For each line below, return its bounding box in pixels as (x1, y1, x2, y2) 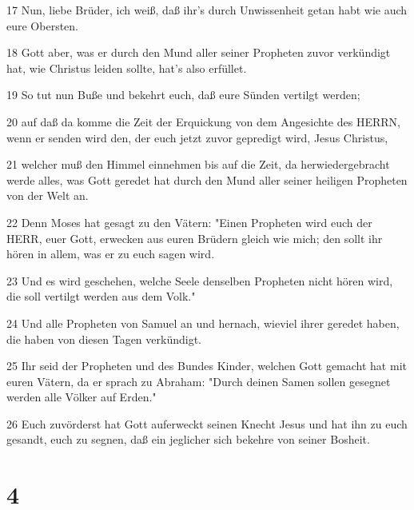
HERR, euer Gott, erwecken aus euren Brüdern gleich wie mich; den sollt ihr (6, 229, 383, 246)
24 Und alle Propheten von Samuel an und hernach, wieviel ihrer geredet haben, (6, 314, 400, 331)
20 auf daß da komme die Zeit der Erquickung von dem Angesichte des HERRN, (6, 113, 400, 129)
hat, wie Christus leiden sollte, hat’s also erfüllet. (6, 59, 247, 76)
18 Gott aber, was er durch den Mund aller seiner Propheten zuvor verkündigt (6, 44, 391, 61)
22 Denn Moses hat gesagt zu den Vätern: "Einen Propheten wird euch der (6, 213, 372, 230)
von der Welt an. (6, 187, 89, 204)
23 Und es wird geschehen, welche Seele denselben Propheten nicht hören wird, (6, 272, 393, 289)
